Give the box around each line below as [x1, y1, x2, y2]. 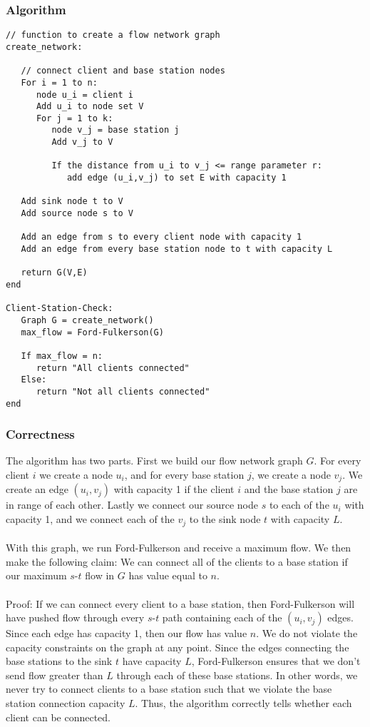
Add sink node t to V [21, 196, 123, 207]
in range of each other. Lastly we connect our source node [6, 497, 258, 512]
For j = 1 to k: [36, 113, 113, 123]
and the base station [244, 482, 334, 497]
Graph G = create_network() [21, 315, 154, 325]
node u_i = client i [36, 89, 133, 100]
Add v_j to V [51, 137, 113, 148]
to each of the [269, 497, 329, 512]
